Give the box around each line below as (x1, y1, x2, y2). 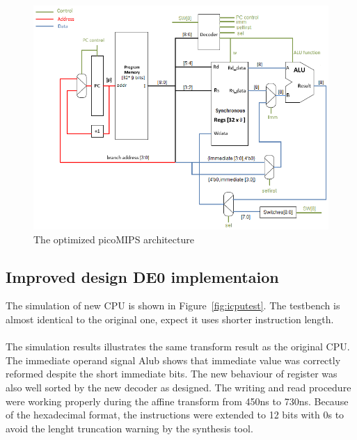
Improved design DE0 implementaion (6, 266, 279, 287)
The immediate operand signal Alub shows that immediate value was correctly (6, 352, 341, 367)
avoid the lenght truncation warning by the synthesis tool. (6, 421, 253, 435)
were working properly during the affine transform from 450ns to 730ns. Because (6, 393, 349, 408)
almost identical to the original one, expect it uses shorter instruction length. (6, 311, 334, 326)
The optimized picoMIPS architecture (33, 231, 194, 246)
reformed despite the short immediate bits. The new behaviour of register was (6, 366, 338, 381)
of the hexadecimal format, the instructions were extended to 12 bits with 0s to (6, 407, 344, 422)
